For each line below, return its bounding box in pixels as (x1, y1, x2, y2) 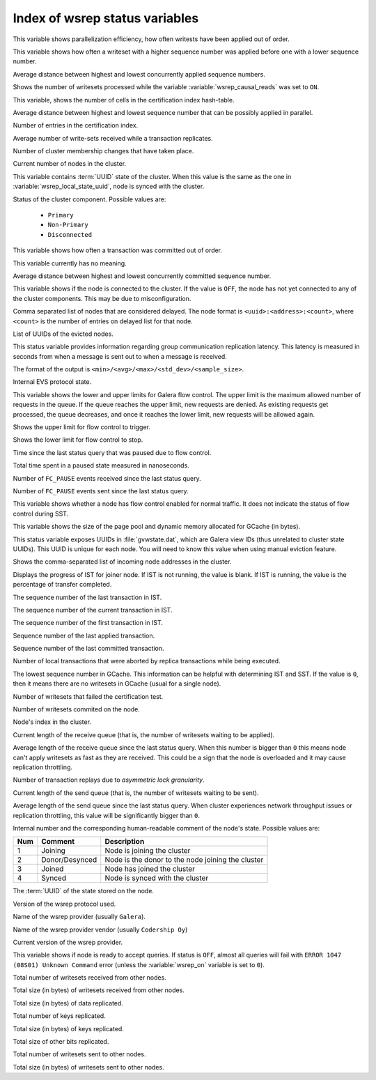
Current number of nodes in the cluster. (13, 160, 127, 168)
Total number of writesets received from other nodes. (13, 973, 166, 982)
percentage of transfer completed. (13, 580, 112, 589)
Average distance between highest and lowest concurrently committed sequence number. (13, 272, 272, 280)
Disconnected (47, 231, 93, 238)
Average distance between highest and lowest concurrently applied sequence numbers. (13, 70, 266, 78)
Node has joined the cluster (104, 864, 195, 874)
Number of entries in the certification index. (13, 121, 139, 130)
